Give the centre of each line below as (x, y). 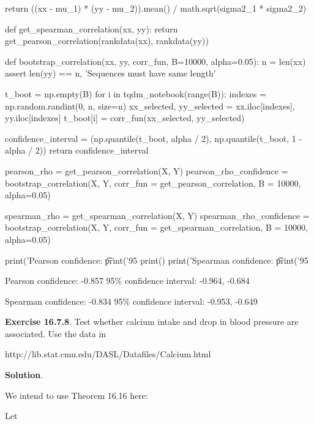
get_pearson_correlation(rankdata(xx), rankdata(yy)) (107, 41)
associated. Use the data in (56, 333)
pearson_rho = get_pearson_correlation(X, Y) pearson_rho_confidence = (147, 170)
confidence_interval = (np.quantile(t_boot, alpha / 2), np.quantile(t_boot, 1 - (154, 138)
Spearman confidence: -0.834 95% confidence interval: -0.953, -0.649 (131, 301)
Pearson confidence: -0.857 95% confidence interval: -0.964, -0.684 (127, 281)
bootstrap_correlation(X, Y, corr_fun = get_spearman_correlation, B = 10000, (156, 227)
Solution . (24, 375)
